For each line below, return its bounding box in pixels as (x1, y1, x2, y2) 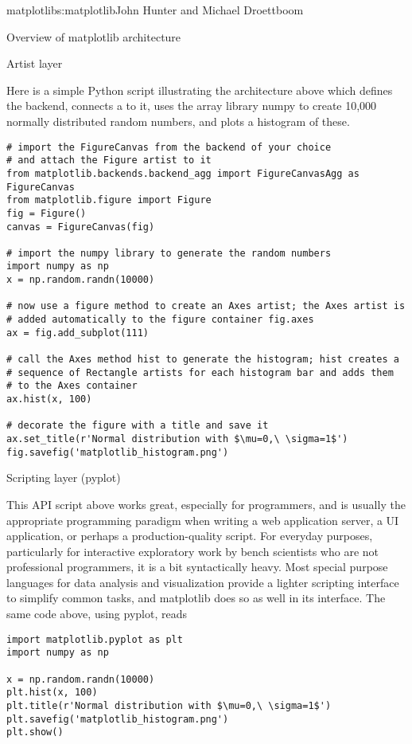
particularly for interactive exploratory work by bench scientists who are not (6, 542, 379, 559)
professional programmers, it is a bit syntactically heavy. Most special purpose (6, 558, 388, 575)
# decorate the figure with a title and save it (6, 420, 269, 432)
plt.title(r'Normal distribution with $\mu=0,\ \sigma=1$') (6, 699, 332, 711)
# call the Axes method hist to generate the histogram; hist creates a (6, 354, 399, 366)
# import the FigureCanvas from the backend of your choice (6, 141, 332, 153)
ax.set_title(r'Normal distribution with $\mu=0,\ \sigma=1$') (6, 433, 348, 444)
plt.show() (6, 726, 64, 738)
